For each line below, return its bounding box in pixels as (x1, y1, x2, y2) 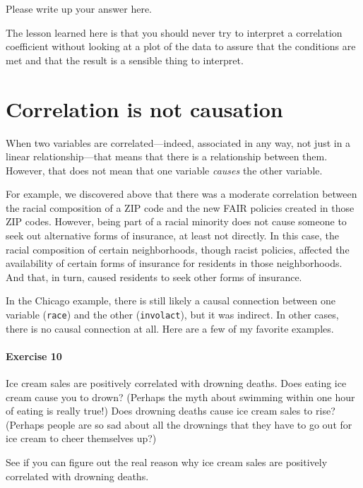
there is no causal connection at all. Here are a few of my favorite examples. (6, 321, 334, 335)
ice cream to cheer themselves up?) (6, 431, 157, 446)
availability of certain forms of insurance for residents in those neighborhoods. (6, 256, 343, 270)
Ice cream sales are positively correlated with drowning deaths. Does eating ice (6, 376, 347, 391)
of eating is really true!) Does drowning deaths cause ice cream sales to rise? (6, 403, 335, 418)
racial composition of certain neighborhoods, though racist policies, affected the (6, 242, 350, 256)
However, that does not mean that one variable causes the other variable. (6, 162, 323, 177)
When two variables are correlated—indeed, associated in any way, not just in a (6, 135, 351, 150)
